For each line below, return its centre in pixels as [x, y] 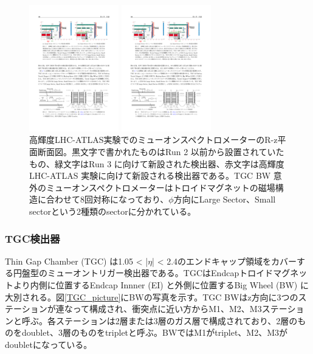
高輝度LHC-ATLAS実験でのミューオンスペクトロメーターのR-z [153, 140]
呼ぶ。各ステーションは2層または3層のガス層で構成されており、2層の [160, 320]
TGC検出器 [33, 238]
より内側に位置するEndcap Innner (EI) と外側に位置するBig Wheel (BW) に [161, 285]
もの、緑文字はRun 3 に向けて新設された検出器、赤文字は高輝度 [157, 163]
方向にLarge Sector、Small [225, 199]
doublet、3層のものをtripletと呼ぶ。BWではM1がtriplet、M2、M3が [155, 332]
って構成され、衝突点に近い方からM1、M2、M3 [167, 309]
